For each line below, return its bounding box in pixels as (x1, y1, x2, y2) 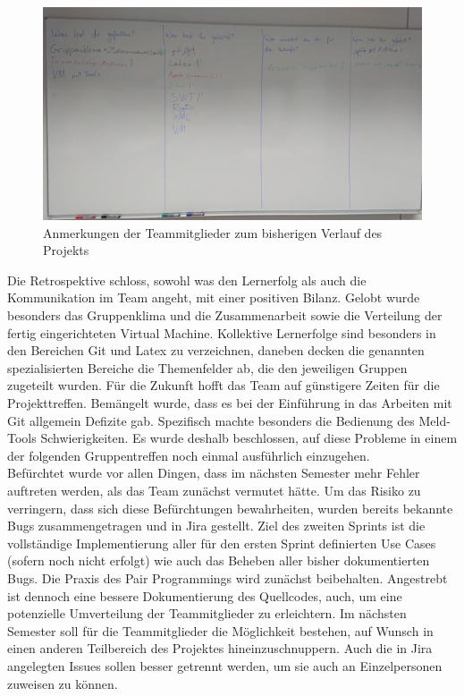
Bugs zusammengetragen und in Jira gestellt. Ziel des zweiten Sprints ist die (7, 516, 426, 535)
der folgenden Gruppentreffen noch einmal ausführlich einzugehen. (7, 446, 370, 464)
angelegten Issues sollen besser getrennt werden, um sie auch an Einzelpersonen (7, 656, 443, 675)
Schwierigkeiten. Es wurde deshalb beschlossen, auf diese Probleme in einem (40, 429, 458, 447)
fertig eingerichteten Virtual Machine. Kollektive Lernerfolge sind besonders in (7, 323, 436, 342)
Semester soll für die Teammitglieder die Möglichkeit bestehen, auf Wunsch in (7, 621, 434, 640)
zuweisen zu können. (7, 674, 118, 692)
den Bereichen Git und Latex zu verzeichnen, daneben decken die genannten (7, 341, 425, 360)
